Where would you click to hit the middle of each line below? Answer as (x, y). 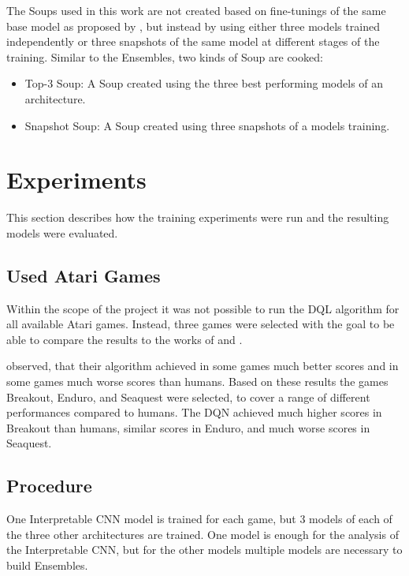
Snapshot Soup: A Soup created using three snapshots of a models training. (207, 125)
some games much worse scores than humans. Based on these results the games (197, 382)
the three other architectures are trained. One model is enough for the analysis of (203, 534)
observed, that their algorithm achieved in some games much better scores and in (203, 366)
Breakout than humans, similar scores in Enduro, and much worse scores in (188, 427)
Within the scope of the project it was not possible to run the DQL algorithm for (203, 308)
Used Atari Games (84, 275)
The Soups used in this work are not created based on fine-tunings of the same (196, 10)
